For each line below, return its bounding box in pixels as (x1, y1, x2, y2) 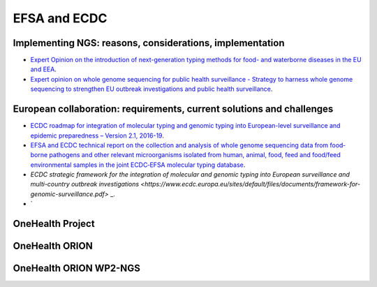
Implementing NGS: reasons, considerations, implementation (13, 37, 285, 49)
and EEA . (30, 65, 57, 73)
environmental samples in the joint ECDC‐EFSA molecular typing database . (30, 161, 246, 169)
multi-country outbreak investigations (30, 180, 140, 189)
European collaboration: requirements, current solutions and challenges (13, 103, 334, 115)
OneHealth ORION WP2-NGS (13, 263, 141, 274)
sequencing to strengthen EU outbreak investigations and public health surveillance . (30, 84, 273, 94)
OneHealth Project (13, 218, 95, 230)
